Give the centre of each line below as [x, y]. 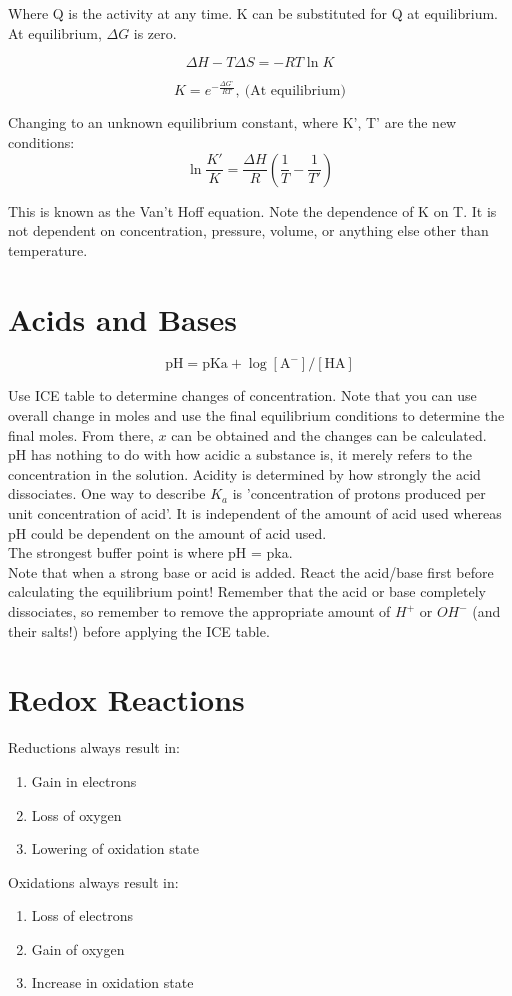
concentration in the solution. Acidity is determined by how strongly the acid [244, 473]
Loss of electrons [82, 915]
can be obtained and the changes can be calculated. [329, 434]
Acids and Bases [122, 318]
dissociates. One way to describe [107, 493]
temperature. [48, 249]
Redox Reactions [126, 699]
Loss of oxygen [76, 814]
